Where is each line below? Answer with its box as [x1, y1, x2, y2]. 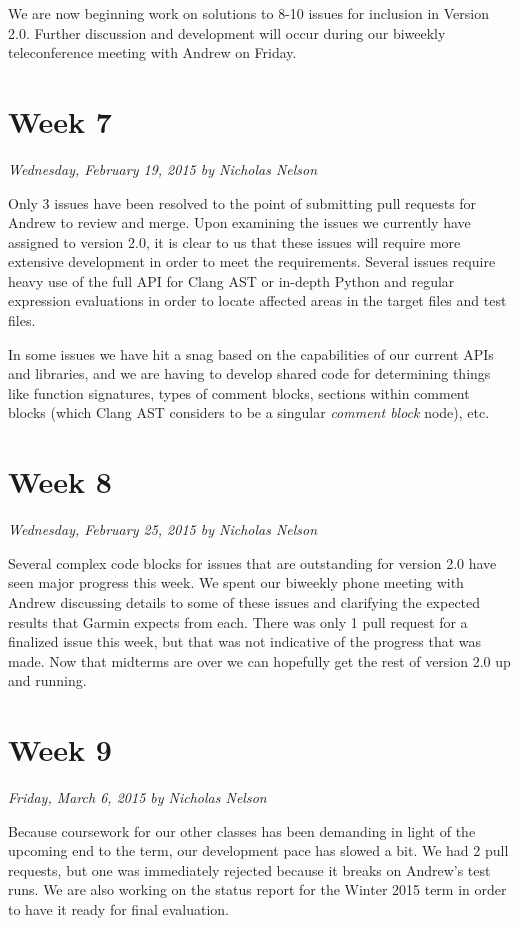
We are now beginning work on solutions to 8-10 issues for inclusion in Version [8, 3, 489, 23]
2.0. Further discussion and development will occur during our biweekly [8, 22, 446, 43]
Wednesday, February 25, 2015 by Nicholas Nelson [8, 519, 318, 540]
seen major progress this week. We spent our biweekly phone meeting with [8, 572, 464, 593]
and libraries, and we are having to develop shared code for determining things [8, 363, 491, 384]
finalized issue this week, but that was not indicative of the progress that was [8, 631, 482, 652]
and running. [8, 670, 87, 691]
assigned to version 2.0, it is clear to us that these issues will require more [8, 231, 461, 252]
